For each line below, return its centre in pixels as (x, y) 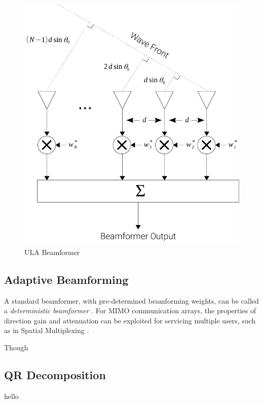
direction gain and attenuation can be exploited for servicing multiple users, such (130, 320)
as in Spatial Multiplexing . (47, 330)
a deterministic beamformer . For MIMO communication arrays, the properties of (130, 310)
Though (16, 347)
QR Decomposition (55, 374)
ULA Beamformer (52, 252)
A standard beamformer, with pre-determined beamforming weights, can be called (131, 300)
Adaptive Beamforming (66, 279)
